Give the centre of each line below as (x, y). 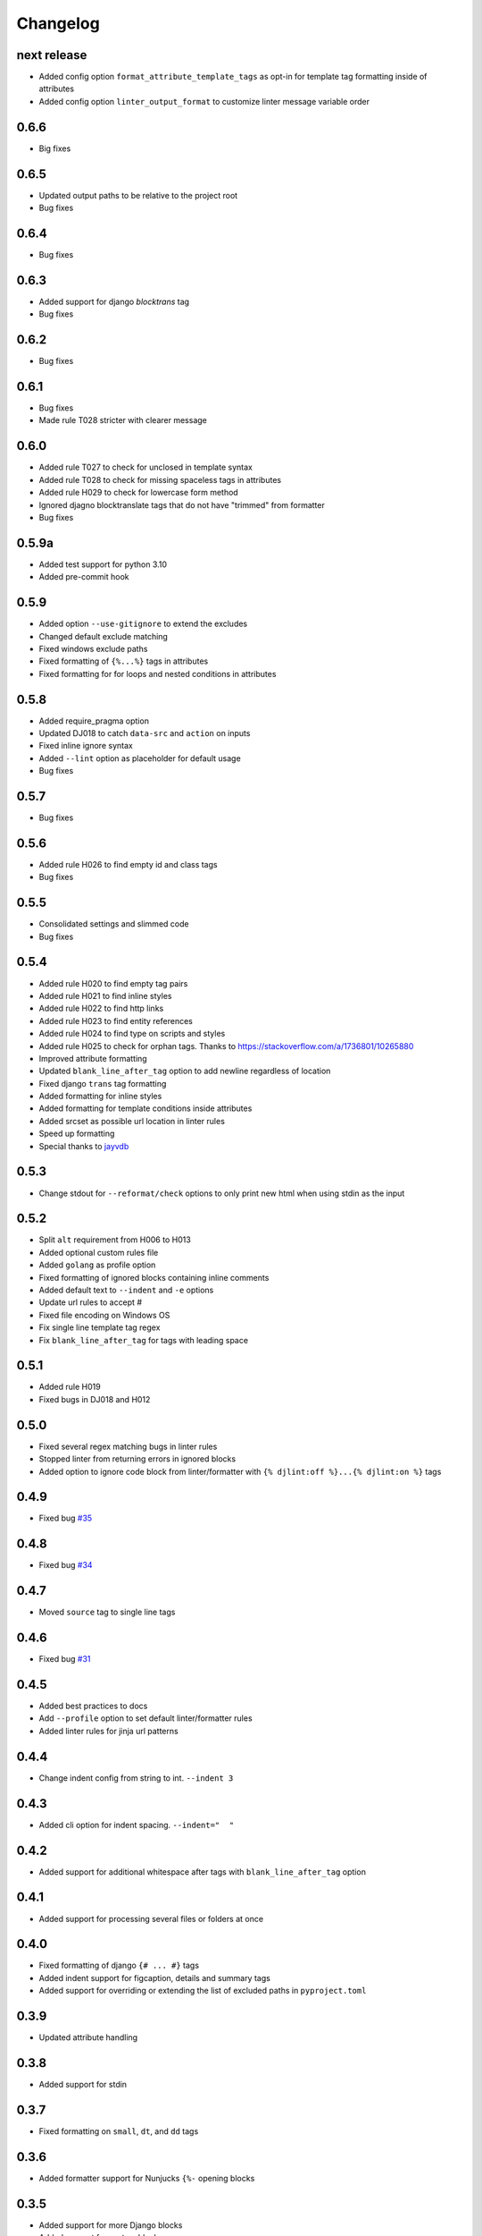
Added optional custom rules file (99, 1252)
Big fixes (55, 148)
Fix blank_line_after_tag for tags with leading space (144, 1340)
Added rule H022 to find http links (101, 1008)
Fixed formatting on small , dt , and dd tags (119, 2131)
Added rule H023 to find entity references (116, 1021)
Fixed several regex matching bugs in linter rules (128, 1446)
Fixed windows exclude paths (93, 648)
